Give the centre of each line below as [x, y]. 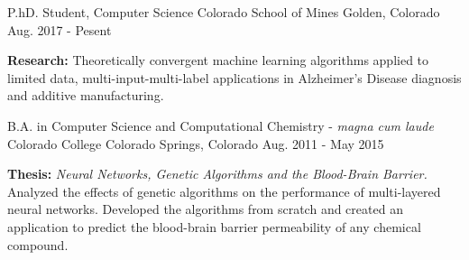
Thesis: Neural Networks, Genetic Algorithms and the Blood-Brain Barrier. [217, 174]
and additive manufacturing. [86, 95]
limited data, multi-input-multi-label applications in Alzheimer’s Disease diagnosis [234, 77]
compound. [38, 244]
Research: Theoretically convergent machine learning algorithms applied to [218, 60]
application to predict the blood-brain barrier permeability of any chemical [214, 226]
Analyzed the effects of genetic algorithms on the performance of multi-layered [224, 191]
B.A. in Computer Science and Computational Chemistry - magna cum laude [221, 125]
